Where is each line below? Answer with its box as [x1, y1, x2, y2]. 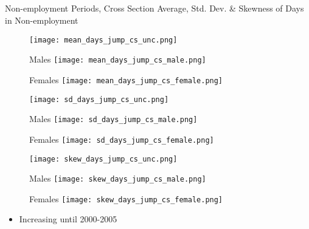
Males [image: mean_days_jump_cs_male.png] [29, 53, 206, 66]
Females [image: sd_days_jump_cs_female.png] [29, 132, 214, 145]
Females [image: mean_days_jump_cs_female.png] [29, 73, 223, 86]
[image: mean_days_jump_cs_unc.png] [29, 35, 178, 44]
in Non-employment [5, 13, 78, 26]
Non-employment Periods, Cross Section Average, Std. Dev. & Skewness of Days [5, 2, 304, 15]
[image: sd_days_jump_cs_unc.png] [29, 95, 169, 104]
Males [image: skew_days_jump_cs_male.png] [29, 172, 206, 185]
